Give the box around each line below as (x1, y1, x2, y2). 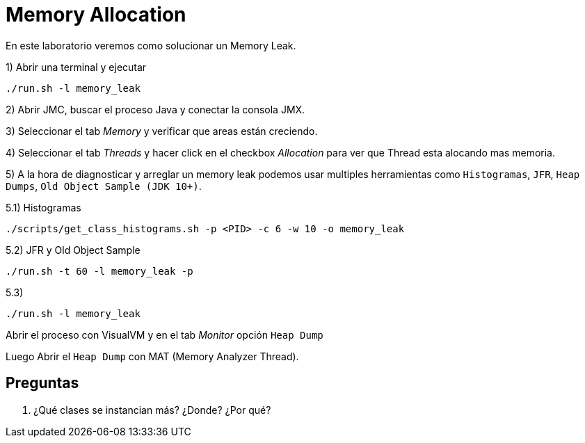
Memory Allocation (6, 3, 186, 26)
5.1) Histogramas (6, 201, 81, 214)
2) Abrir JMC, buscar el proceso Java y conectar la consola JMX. (6, 103, 305, 115)
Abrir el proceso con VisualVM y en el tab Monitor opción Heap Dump (6, 328, 323, 341)
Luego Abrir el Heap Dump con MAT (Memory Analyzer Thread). (6, 350, 299, 362)
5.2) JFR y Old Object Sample (6, 243, 141, 256)
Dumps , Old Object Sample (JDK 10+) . (6, 179, 202, 192)
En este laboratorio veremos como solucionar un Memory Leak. (6, 39, 296, 51)
